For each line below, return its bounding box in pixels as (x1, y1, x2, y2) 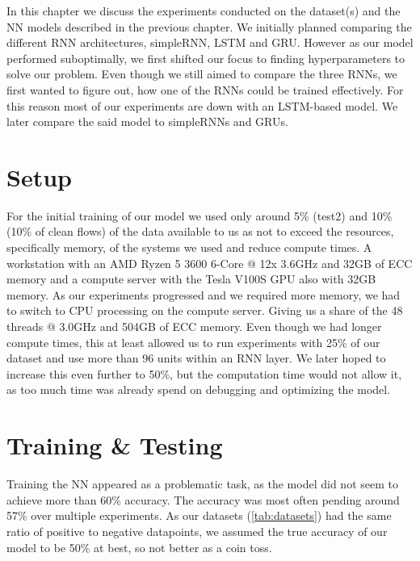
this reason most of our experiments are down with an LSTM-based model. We (6, 97, 398, 114)
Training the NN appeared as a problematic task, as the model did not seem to (6, 475, 398, 492)
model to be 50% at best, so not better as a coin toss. (6, 538, 272, 555)
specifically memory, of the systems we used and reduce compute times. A (6, 239, 372, 256)
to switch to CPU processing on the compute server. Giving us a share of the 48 (6, 302, 403, 319)
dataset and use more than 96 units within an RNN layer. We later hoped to (6, 350, 386, 366)
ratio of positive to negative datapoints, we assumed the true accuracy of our (6, 522, 388, 539)
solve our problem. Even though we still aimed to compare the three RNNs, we (6, 65, 397, 82)
